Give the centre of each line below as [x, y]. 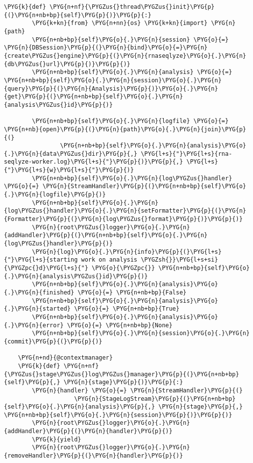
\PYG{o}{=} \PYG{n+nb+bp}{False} [132, 292]
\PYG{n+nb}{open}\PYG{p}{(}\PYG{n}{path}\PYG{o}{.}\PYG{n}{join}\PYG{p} [125, 129]
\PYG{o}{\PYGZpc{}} [123, 268]
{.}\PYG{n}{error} [34, 325]
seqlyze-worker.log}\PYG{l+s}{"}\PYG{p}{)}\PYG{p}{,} [94, 162]
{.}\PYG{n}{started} [38, 309]
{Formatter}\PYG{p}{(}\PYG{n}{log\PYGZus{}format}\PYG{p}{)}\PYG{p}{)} [123, 219]
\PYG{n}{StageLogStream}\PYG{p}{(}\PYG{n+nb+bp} [155, 399]
